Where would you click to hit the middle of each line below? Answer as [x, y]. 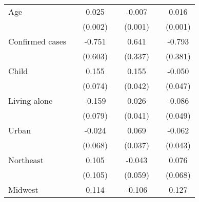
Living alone [31, 100]
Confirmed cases [37, 41]
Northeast [26, 160]
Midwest [23, 189]
